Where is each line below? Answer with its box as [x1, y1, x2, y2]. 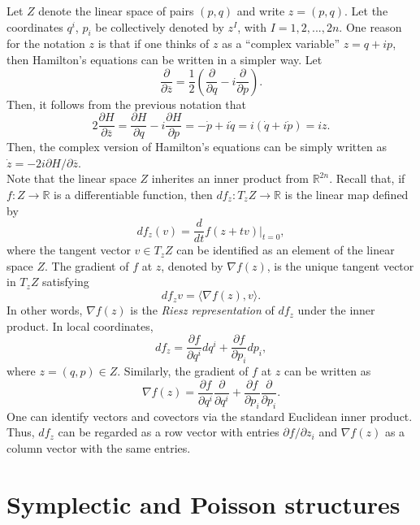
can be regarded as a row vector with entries [58, 423, 279, 440]
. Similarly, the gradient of [117, 362, 249, 380]
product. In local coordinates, [6, 317, 154, 334]
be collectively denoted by [95, 18, 224, 35]
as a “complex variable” [222, 35, 340, 52]
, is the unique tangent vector [266, 257, 414, 274]
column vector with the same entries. [6, 439, 191, 456]
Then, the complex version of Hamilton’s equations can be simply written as [6, 138, 387, 155]
